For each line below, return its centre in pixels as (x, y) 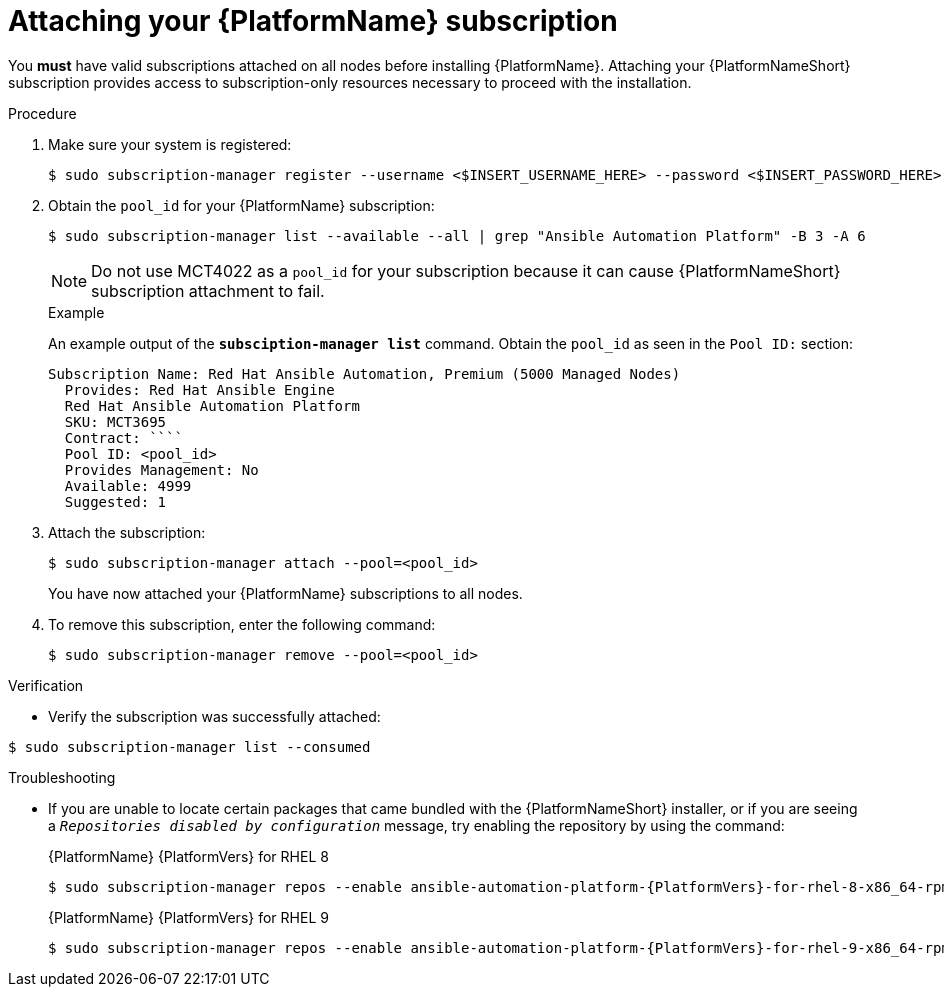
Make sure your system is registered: (170, 144)
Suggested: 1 (115, 501)
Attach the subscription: (127, 532)
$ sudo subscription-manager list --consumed (189, 746)
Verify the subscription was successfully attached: (214, 716)
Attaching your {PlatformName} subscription (313, 21)
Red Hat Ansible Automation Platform (212, 405)
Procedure (42, 113)
